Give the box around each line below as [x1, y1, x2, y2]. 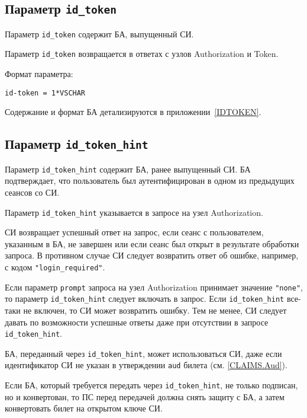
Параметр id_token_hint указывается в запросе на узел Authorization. [5, 206, 263, 218]
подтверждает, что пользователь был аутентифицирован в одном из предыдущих [5, 174, 295, 187]
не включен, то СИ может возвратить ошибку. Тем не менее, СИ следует [23, 304, 287, 316]
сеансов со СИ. [5, 186, 60, 198]
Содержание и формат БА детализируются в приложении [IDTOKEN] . [5, 106, 261, 118]
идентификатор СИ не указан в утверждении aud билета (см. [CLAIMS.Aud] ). [5, 359, 287, 371]
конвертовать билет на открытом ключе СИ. [5, 402, 163, 414]
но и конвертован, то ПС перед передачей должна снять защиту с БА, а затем [5, 390, 285, 403]
